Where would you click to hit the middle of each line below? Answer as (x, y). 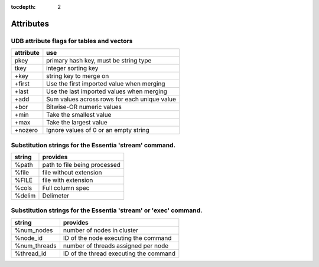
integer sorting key (72, 68)
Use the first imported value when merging (106, 84)
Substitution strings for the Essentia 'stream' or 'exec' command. (107, 210)
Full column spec (66, 187)
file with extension (68, 180)
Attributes (30, 24)
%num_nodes (34, 230)
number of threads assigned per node (116, 246)
